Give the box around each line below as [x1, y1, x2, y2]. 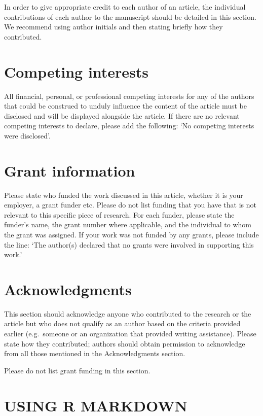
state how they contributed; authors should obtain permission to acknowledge [4, 338, 245, 349]
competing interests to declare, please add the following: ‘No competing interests [4, 120, 254, 131]
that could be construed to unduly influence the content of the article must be [4, 100, 247, 111]
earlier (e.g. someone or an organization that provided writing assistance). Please [4, 328, 256, 339]
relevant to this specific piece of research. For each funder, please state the [4, 209, 235, 220]
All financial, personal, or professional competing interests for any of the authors [4, 90, 254, 101]
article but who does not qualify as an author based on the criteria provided [4, 318, 241, 329]
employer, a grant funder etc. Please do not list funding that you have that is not [4, 199, 256, 210]
